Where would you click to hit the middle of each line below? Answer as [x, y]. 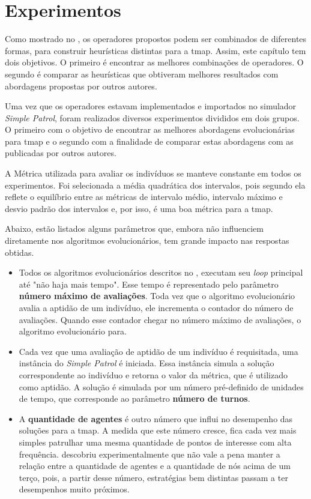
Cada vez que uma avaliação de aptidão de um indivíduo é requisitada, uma [159, 351]
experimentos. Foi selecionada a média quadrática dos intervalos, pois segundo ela [155, 185]
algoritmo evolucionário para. [73, 331]
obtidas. [20, 252]
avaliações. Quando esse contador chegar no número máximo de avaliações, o [160, 319]
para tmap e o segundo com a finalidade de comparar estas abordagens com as [149, 141]
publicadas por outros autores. [61, 153]
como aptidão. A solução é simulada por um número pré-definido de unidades [161, 386]
